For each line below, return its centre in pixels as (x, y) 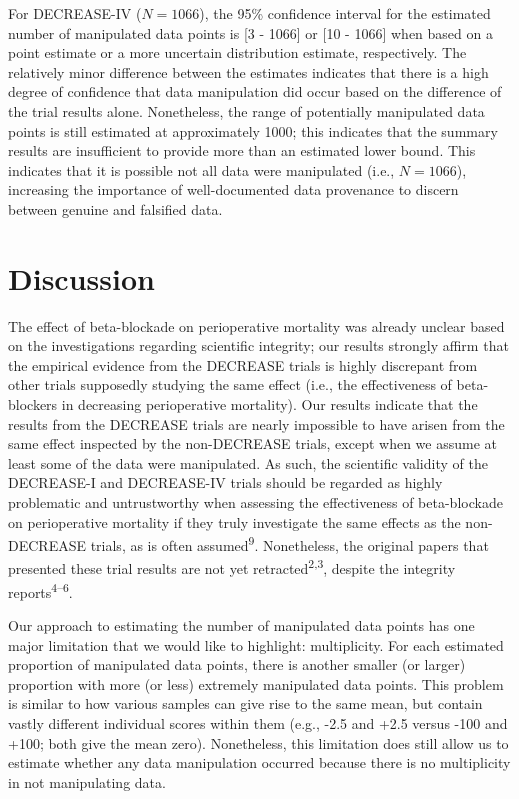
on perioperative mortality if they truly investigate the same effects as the (234, 521)
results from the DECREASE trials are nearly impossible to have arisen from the (256, 423)
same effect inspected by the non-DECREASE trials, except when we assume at (252, 443)
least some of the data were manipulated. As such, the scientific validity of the (248, 462)
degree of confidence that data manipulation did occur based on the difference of (255, 91)
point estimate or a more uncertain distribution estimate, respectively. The (237, 52)
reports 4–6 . (40, 590)
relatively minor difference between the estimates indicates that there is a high (248, 71)
